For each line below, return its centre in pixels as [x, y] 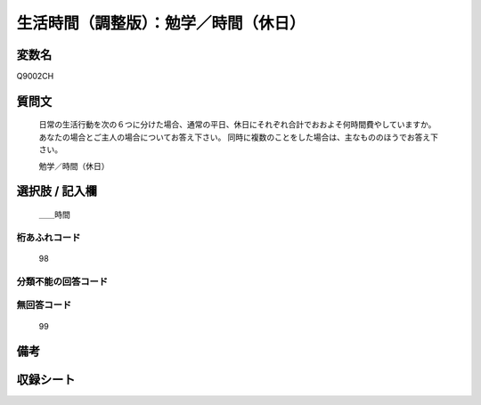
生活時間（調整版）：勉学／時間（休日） [161, 23]
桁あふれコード [49, 238]
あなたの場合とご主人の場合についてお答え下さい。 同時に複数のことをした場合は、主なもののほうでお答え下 [239, 137]
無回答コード [44, 305]
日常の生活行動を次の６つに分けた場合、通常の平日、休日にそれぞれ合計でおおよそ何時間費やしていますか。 [237, 125]
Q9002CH [35, 77]
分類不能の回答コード [62, 281]
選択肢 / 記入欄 [57, 191]
